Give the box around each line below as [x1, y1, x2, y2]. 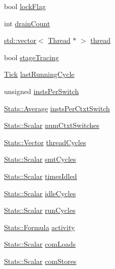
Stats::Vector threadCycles [4, 137, 86, 147]
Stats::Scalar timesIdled [4, 170, 77, 181]
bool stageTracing [4, 52, 59, 62]
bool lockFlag [4, 1, 46, 11]
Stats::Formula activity [4, 221, 75, 232]
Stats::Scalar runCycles [4, 205, 76, 215]
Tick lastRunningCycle [4, 69, 75, 79]
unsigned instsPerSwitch [4, 85, 79, 96]
